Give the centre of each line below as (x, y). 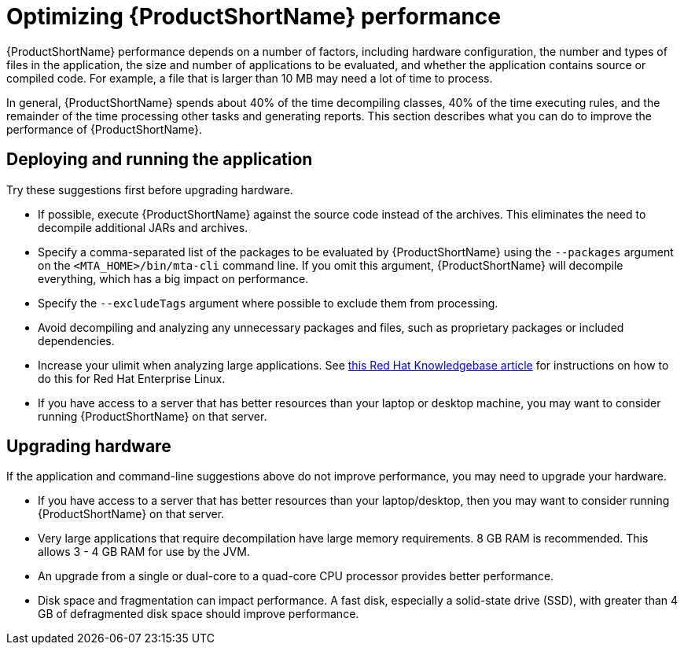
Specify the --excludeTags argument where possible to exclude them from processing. (268, 303)
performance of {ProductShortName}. (105, 129)
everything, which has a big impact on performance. (173, 278)
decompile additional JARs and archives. (143, 227)
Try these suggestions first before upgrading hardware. (150, 189)
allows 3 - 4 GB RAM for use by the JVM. (144, 552)
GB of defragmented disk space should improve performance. (199, 614)
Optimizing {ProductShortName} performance (254, 17)
